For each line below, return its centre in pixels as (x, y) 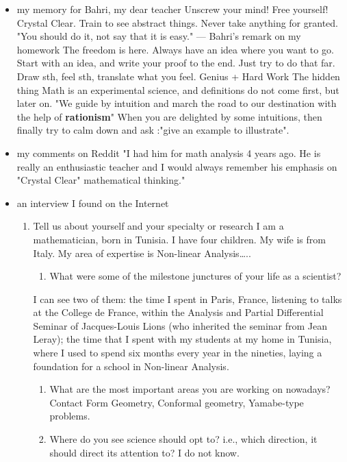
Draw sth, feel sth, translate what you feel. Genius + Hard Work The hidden (178, 76)
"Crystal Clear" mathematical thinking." (101, 180)
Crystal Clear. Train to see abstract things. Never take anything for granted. (177, 22)
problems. (70, 416)
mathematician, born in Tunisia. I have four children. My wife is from (179, 239)
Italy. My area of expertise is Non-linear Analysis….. (142, 253)
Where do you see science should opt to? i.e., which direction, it (183, 439)
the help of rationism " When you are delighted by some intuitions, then (169, 116)
